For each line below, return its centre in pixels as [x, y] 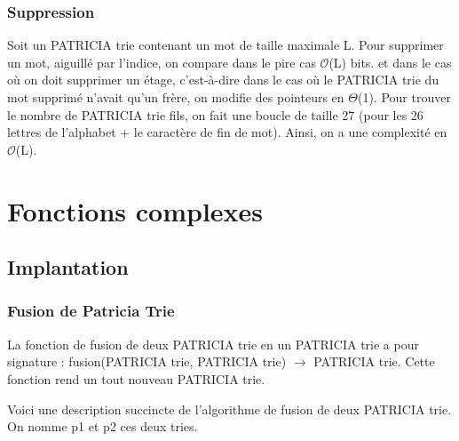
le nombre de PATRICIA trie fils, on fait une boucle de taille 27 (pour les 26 [215, 114]
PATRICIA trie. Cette [374, 361]
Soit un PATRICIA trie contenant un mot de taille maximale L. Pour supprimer [226, 45]
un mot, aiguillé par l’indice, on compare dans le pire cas [162, 62]
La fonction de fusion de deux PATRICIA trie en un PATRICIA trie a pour [213, 344]
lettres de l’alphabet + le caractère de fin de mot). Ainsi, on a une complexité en [227, 132]
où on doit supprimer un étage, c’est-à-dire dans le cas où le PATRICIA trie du [223, 80]
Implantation [68, 267]
